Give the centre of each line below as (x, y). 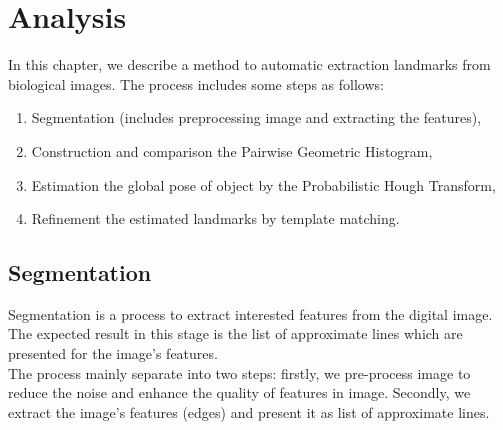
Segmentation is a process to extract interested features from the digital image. (250, 313)
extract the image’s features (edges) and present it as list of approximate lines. (249, 411)
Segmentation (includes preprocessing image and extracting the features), (256, 117)
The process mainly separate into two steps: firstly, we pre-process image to (239, 372)
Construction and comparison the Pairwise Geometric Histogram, (232, 150)
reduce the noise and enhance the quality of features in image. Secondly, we (239, 392)
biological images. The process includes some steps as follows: (196, 83)
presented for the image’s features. (113, 353)
